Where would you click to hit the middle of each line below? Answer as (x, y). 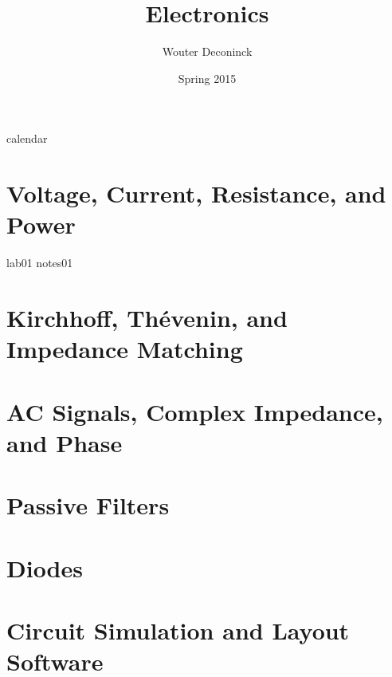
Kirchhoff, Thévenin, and (147, 317)
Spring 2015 (207, 78)
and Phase (65, 442)
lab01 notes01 (40, 263)
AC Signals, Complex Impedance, (195, 411)
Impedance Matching (125, 349)
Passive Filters (88, 505)
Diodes (45, 567)
